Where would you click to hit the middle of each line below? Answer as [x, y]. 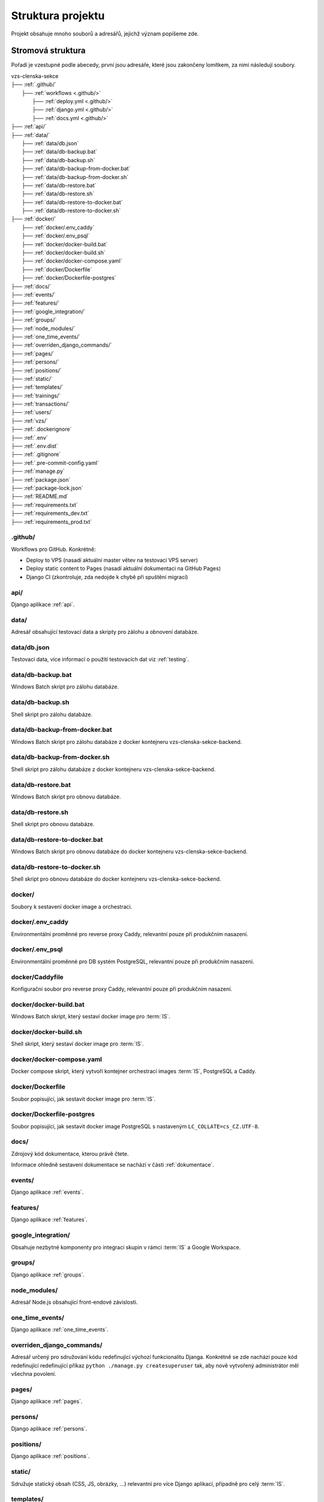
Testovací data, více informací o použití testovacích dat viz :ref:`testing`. [100, 659]
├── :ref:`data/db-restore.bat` [59, 185]
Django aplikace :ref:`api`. [43, 604]
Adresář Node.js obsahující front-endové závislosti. [74, 1302]
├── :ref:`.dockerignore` [41, 429]
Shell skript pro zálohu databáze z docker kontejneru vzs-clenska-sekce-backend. [113, 769]
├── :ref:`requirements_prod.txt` [52, 521]
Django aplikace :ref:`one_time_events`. [60, 1330]
